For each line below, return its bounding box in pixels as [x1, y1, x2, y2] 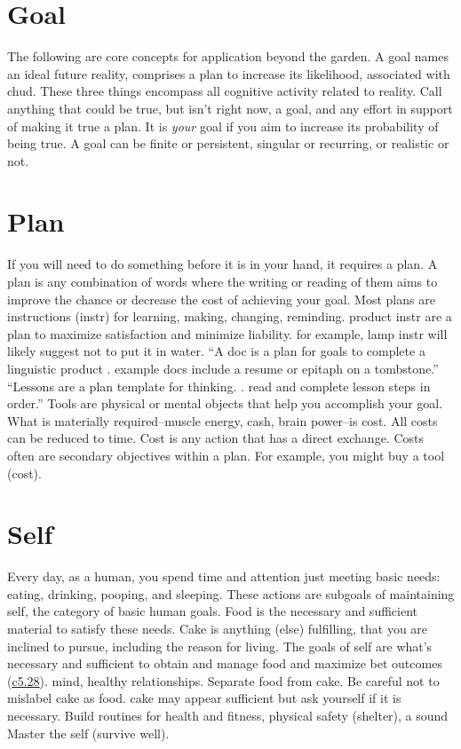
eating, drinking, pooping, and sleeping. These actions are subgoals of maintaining [7, 584, 455, 603]
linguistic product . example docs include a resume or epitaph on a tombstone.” [7, 359, 439, 377]
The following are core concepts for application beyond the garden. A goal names [7, 47, 449, 66]
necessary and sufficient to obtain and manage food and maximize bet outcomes [7, 654, 442, 673]
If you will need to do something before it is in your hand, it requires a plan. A [7, 255, 438, 273]
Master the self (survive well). [7, 723, 170, 742]
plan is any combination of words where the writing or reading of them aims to [7, 272, 438, 290]
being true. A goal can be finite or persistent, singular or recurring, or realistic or [7, 134, 449, 153]
